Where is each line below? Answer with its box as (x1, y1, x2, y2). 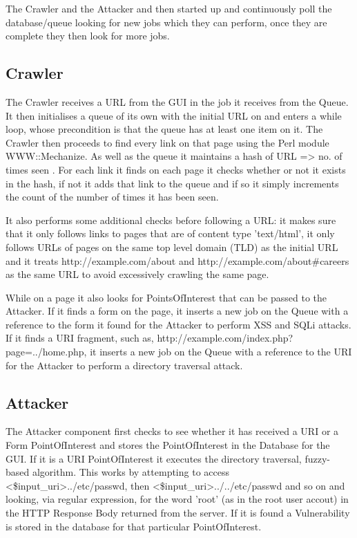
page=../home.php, (6, 344, 87, 359)
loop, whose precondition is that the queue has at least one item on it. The (6, 122, 323, 136)
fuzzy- (305, 451, 330, 465)
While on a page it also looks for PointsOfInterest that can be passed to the (6, 290, 327, 304)
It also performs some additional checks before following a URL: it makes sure (6, 212, 336, 227)
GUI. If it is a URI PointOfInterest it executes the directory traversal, (6, 451, 302, 465)
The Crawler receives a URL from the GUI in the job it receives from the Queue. (6, 94, 349, 109)
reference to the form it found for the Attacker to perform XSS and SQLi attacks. (6, 317, 351, 331)
